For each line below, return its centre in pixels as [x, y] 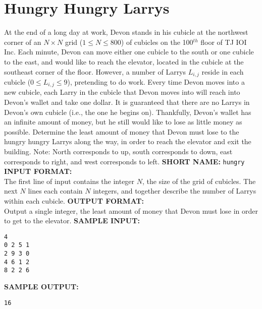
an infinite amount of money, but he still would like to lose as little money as [123, 122]
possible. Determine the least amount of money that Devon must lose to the [122, 131]
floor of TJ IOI [224, 42]
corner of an [23, 42]
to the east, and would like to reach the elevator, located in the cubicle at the [124, 61]
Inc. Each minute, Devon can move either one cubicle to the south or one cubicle [129, 52]
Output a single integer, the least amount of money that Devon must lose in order [131, 210]
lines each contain [55, 191]
